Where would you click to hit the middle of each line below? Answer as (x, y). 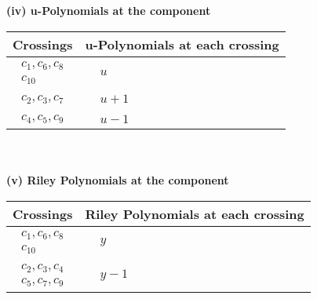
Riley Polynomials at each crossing (195, 213)
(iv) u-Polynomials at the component (109, 10)
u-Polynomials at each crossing (182, 44)
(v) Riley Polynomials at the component (118, 180)
